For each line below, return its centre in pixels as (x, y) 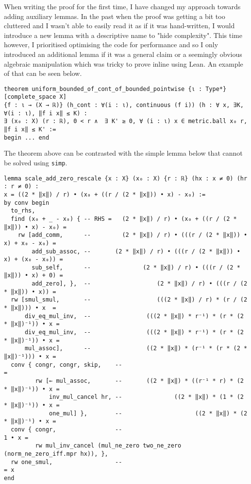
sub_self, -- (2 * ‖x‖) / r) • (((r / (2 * (136, 267)
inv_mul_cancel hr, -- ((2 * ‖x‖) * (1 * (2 (146, 397)
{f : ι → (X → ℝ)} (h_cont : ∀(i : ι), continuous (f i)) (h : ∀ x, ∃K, (124, 105)
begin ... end (27, 137)
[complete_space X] (35, 97)
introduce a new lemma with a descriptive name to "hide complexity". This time (123, 35)
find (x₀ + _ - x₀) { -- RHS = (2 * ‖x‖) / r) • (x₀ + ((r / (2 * (124, 219)
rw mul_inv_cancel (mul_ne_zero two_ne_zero (108, 446)
